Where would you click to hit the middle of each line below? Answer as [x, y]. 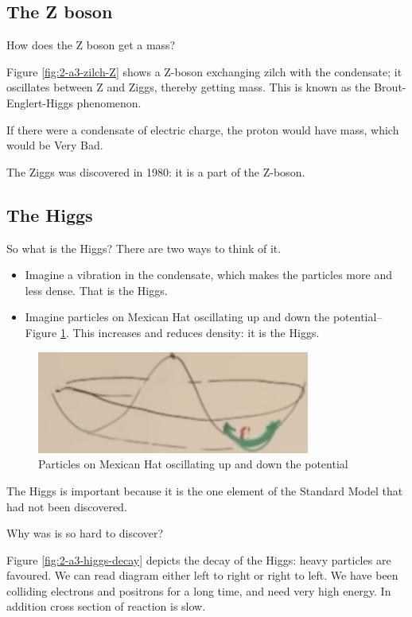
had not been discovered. [67, 506]
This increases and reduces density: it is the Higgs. [196, 332]
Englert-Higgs [40, 102]
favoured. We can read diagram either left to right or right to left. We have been [202, 575]
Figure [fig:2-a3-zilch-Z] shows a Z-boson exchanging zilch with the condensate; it [204, 71]
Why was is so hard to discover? [85, 533]
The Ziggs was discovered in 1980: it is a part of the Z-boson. [156, 171]
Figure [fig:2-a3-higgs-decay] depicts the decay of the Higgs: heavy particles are [199, 559]
